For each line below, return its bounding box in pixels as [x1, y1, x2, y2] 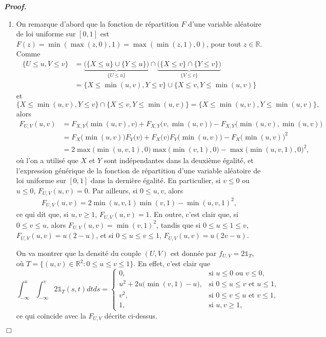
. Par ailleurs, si [88, 185, 138, 195]
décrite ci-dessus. [104, 310, 157, 321]
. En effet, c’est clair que [133, 258, 210, 269]
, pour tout [206, 38, 241, 49]
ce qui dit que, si [16, 209, 69, 220]
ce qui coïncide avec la [16, 310, 86, 321]
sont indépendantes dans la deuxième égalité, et [104, 155, 254, 166]
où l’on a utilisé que [16, 155, 78, 166]
